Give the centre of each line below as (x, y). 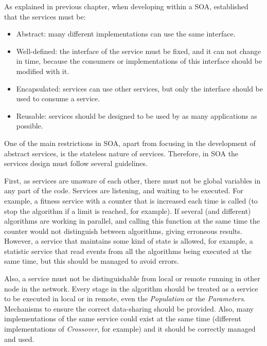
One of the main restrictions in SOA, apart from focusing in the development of (130, 143)
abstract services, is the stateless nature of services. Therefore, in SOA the (121, 153)
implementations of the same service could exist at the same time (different (123, 318)
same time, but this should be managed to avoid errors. (92, 261)
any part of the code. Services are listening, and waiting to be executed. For (124, 190)
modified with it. (43, 71)
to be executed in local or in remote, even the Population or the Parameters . (125, 298)
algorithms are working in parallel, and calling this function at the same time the (132, 221)
